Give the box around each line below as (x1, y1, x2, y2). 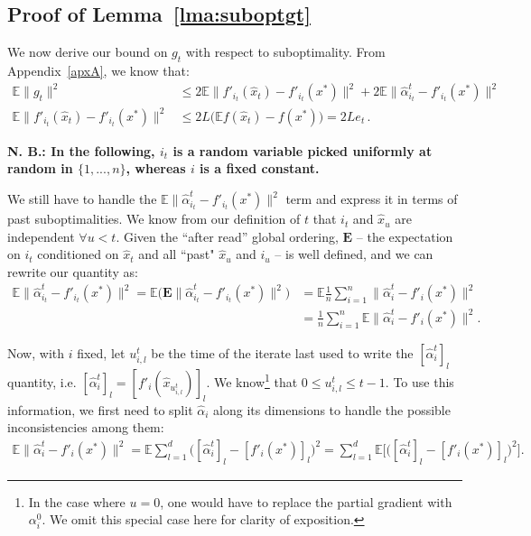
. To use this (385, 372, 454, 391)
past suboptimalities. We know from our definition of (7, 209, 301, 228)
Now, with (7, 343, 64, 362)
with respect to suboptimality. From (185, 42, 386, 61)
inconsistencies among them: (7, 418, 164, 437)
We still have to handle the (7, 189, 157, 208)
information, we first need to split (7, 400, 193, 419)
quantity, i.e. (7, 372, 77, 391)
